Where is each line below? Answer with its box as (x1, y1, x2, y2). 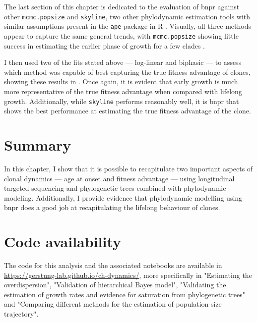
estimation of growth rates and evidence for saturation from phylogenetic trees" (4, 289, 246, 299)
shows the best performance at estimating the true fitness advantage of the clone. (4, 106, 251, 116)
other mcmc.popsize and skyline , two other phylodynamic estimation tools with (4, 11, 251, 21)
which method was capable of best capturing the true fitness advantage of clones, (4, 66, 251, 77)
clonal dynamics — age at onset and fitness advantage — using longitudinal (4, 173, 235, 183)
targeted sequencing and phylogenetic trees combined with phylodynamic (4, 183, 226, 193)
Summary (4, 134, 71, 155)
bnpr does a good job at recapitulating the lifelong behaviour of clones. (4, 202, 220, 213)
